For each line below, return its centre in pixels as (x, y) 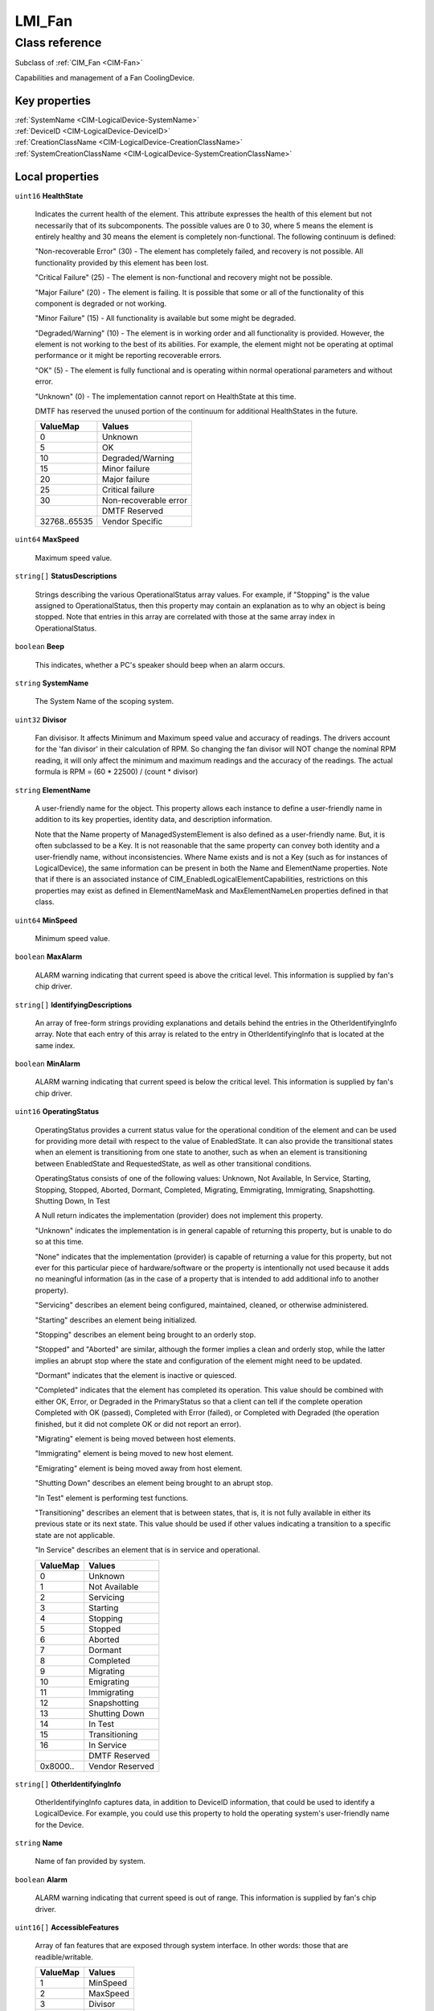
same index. (55, 1045)
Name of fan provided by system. (90, 1861)
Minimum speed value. (72, 938)
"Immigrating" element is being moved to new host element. (134, 1454)
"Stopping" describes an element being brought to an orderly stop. (145, 1334)
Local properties (57, 177)
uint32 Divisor (41, 719)
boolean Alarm (41, 1879)
